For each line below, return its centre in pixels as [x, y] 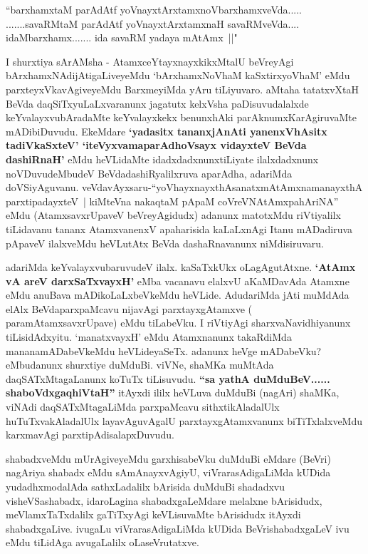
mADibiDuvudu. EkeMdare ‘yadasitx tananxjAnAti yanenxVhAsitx [167, 131]
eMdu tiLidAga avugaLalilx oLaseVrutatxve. [102, 542]
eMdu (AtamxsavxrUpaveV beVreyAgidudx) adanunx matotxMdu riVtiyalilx [173, 215]
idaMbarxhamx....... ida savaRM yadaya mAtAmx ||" [122, 37]
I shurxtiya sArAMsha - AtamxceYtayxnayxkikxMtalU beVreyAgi [150, 61]
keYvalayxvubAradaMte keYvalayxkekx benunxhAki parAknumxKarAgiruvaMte [181, 117]
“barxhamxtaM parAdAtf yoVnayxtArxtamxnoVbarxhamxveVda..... [154, 9]
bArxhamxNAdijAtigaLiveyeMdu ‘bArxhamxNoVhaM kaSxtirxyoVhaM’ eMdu [178, 75]
